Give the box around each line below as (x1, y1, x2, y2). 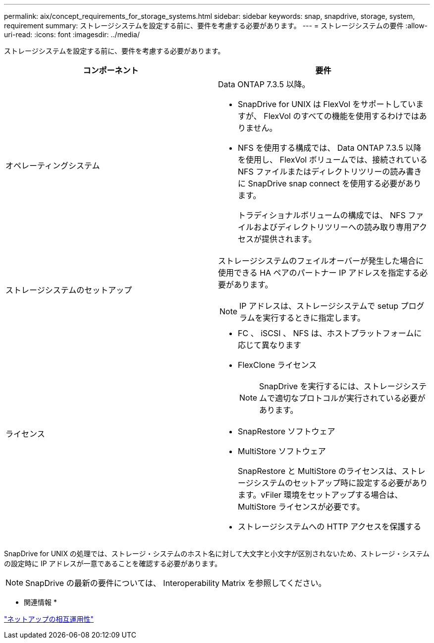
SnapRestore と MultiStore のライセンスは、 (238, 466, 402, 476)
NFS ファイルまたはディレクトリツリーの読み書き (238, 167, 422, 176)
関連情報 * (24, 598, 57, 606)
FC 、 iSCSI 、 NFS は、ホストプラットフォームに (238, 328, 422, 338)
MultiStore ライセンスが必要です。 (238, 502, 365, 512)
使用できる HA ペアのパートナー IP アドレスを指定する (218, 268, 420, 278)
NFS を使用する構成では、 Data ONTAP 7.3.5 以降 (238, 143, 422, 153)
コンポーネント (83, 65, 139, 75)
